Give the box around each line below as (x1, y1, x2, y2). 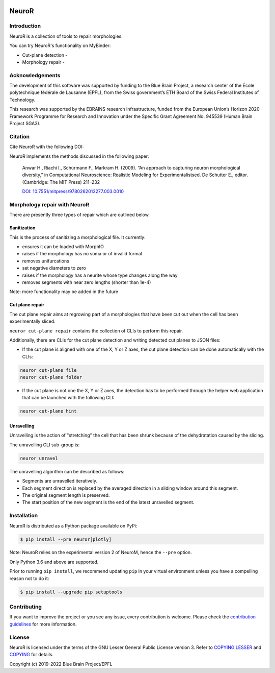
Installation (9, 512, 38, 519)
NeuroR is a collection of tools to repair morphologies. (9, 33, 123, 39)
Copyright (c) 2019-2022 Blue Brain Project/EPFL (9, 661, 113, 667)
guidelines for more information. (9, 621, 77, 627)
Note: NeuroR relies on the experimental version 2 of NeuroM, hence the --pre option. (9, 549, 192, 556)
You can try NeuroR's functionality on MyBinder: (9, 42, 111, 49)
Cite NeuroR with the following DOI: (9, 143, 84, 150)
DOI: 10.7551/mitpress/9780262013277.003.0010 (22, 188, 124, 195)
